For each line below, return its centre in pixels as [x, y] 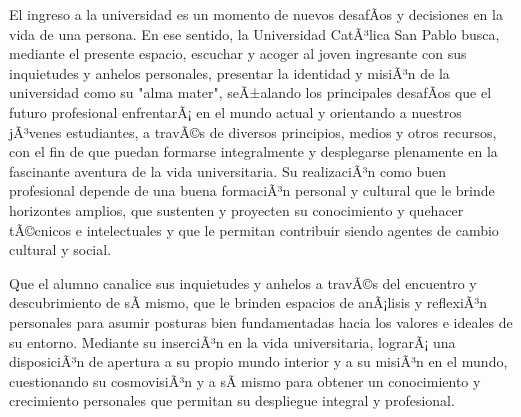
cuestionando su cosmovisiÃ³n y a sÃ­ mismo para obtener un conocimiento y [245, 380]
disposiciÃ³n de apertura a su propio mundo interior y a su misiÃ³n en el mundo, [258, 361]
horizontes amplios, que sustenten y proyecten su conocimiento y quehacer [236, 209]
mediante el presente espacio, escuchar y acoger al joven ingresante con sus [238, 53]
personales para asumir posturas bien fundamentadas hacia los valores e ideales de [261, 321]
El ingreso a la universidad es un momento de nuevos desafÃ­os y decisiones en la [256, 14]
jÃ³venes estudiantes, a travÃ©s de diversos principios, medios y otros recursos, [253, 131]
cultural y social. [60, 249]
